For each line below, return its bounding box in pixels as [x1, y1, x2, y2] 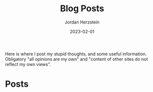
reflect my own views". [5, 61, 51, 67]
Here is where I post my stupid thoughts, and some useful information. [5, 51, 147, 57]
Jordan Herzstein [65, 19, 100, 25]
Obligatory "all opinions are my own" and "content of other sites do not [5, 56, 148, 62]
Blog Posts [60, 3, 105, 14]
